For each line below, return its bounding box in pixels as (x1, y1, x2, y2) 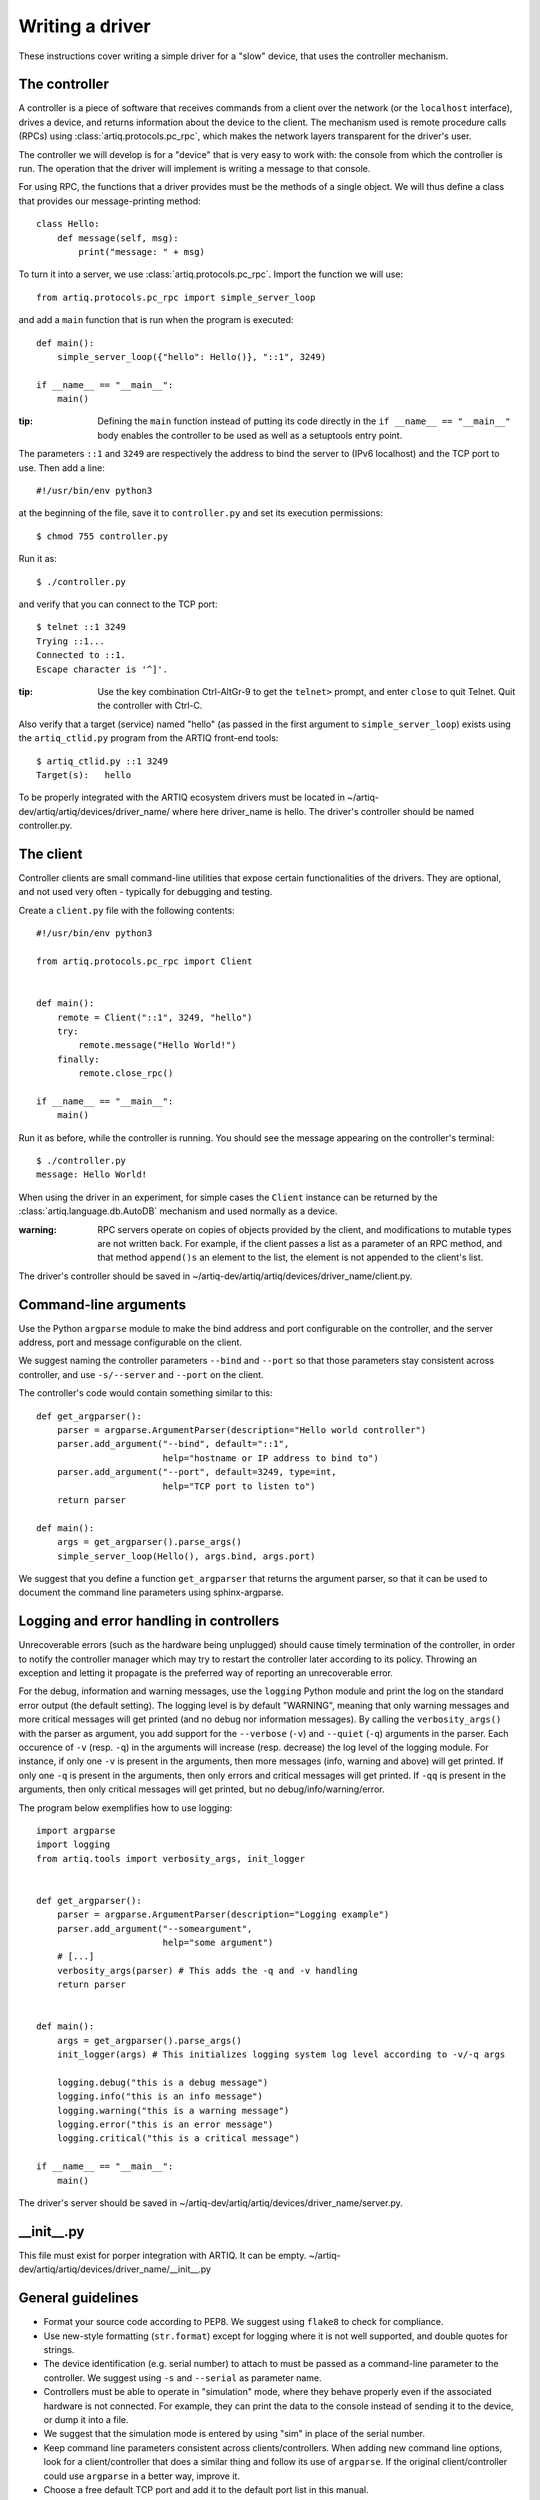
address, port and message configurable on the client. (18, 1336, 243, 1349)
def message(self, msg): (56, 232, 179, 244)
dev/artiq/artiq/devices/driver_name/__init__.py (18, 2263, 212, 2275)
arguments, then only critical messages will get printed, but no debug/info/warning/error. (18, 1783, 385, 1795)
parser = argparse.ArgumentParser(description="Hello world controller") (56, 1425, 427, 1435)
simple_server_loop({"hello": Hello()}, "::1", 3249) (56, 351, 327, 362)
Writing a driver (18, 15, 151, 37)
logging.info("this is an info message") (56, 2091, 264, 2102)
